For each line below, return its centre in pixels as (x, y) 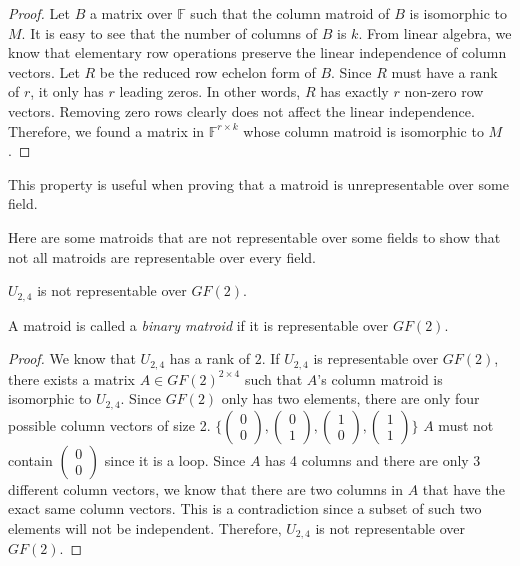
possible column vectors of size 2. (109, 424)
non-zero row (444, 91)
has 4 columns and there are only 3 (373, 459)
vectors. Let (44, 71)
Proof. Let (39, 13)
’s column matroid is (380, 378)
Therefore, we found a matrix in (106, 130)
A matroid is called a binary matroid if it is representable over (198, 324)
